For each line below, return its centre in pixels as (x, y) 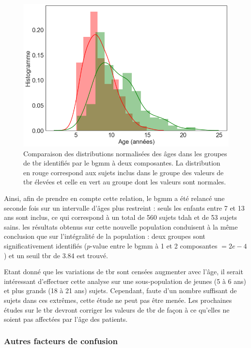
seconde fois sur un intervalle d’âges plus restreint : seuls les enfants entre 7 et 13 (124, 207)
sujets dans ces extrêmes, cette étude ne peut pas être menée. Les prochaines (118, 300)
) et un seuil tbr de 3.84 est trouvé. (56, 255)
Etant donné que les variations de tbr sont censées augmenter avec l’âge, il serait (124, 272)
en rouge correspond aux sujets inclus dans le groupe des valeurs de (124, 172)
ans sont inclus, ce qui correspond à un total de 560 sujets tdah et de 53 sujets (120, 217)
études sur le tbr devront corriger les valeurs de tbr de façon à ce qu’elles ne (117, 309)
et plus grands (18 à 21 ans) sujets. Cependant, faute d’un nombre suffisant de (120, 290)
